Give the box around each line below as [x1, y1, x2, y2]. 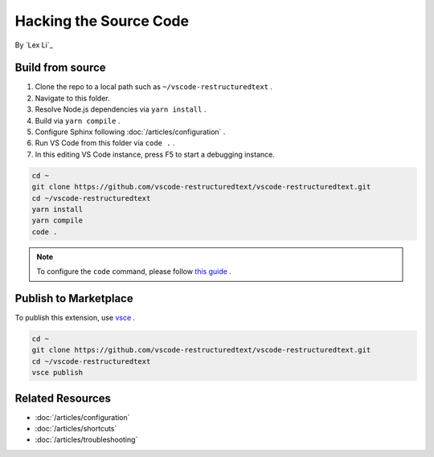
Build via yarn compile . [35, 116, 121, 125]
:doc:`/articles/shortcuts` [35, 424, 117, 434]
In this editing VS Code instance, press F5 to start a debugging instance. [35, 149, 275, 159]
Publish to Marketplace [14, 292, 133, 305]
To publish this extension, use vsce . [14, 313, 136, 323]
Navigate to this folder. [35, 93, 110, 103]
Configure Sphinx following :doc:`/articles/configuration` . [35, 127, 226, 137]
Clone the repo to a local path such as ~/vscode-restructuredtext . [35, 82, 273, 92]
